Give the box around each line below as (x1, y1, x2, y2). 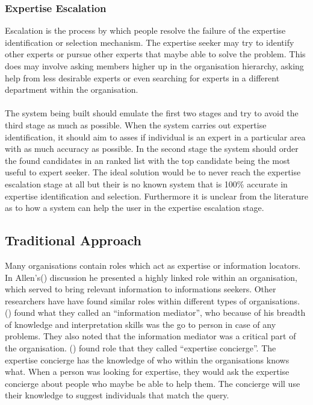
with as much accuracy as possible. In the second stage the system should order (5, 142, 299, 155)
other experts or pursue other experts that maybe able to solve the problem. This (5, 48, 306, 60)
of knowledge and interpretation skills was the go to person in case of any (5, 318, 276, 330)
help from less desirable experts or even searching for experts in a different (5, 71, 280, 84)
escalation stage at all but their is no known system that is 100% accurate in (5, 177, 288, 190)
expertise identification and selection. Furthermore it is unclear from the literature (5, 189, 308, 202)
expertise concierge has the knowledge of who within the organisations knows (5, 353, 290, 366)
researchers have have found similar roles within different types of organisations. (5, 294, 300, 307)
